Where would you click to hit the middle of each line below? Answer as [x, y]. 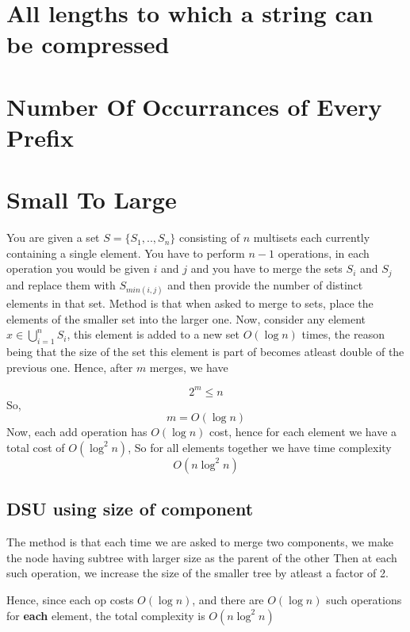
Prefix [40, 137]
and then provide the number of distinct [265, 284]
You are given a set [53, 237]
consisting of [209, 237]
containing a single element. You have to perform [126, 253]
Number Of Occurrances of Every [194, 106]
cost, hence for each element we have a [303, 432]
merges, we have [189, 367]
